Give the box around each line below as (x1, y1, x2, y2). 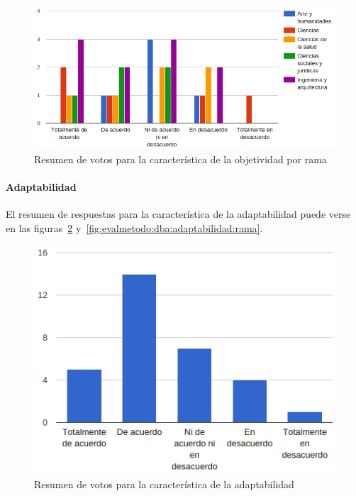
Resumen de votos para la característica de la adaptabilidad (34, 476, 294, 491)
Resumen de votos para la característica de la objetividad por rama (34, 152, 327, 167)
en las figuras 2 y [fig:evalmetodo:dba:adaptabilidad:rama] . (6, 221, 263, 236)
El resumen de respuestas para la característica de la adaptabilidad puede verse (6, 206, 351, 221)
